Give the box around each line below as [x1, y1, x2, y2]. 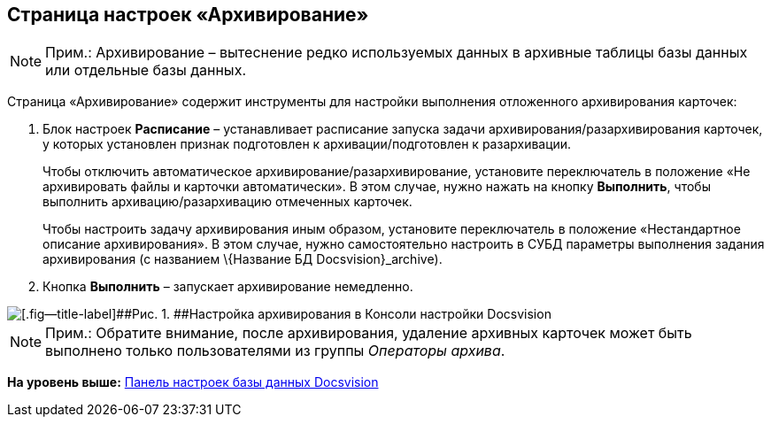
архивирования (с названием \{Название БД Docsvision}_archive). [42, 251, 443, 267]
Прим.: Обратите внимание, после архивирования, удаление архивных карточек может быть [45, 324, 692, 343]
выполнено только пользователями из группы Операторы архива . [45, 342, 505, 360]
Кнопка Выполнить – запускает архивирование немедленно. [42, 279, 413, 295]
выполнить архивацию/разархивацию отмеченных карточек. [42, 194, 412, 210]
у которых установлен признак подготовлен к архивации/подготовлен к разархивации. [42, 136, 572, 152]
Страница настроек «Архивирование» [7, 4, 369, 26]
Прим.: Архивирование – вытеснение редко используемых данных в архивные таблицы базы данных [45, 43, 748, 62]
